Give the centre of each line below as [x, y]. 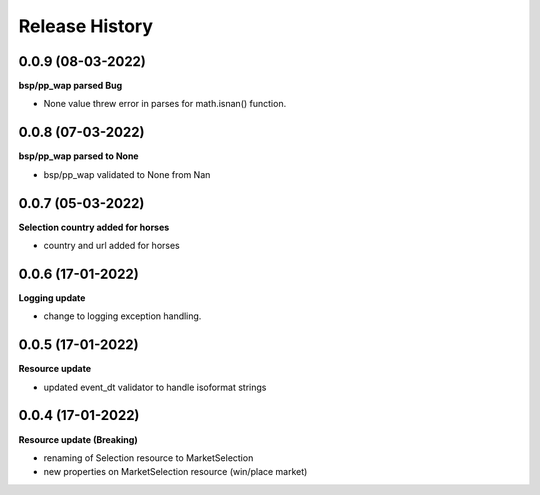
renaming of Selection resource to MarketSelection [148, 457]
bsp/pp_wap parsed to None [78, 156]
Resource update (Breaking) [78, 439]
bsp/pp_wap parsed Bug [70, 86]
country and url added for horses [111, 246]
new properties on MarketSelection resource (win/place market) [175, 472]
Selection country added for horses [94, 227]
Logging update [52, 297]
